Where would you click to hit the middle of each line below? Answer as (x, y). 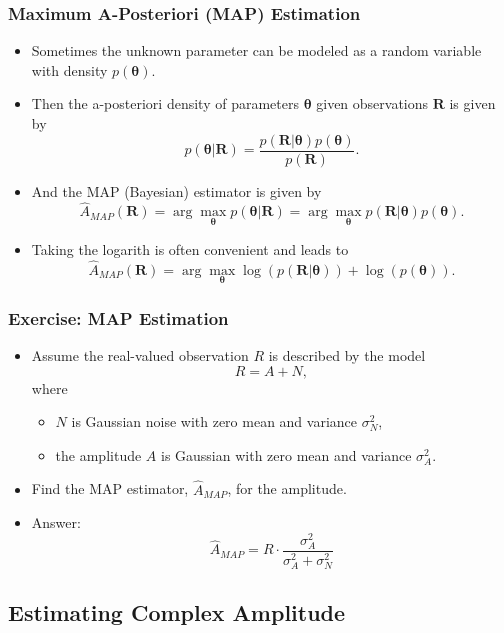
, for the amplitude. (287, 488)
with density (69, 69)
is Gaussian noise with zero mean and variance (214, 421)
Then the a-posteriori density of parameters (165, 103)
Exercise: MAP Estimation (118, 317)
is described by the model (347, 354)
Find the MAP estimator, (110, 488)
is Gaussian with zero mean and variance (286, 454)
